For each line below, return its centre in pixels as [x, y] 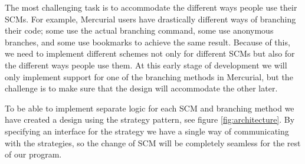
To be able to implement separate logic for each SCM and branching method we [150, 108]
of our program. [33, 154]
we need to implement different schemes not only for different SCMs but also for [150, 53]
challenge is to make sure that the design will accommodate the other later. [141, 88]
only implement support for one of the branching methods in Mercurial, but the [149, 76]
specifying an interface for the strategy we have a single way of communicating [147, 131]
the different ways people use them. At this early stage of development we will [146, 65]
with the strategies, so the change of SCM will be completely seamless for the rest [153, 142]
